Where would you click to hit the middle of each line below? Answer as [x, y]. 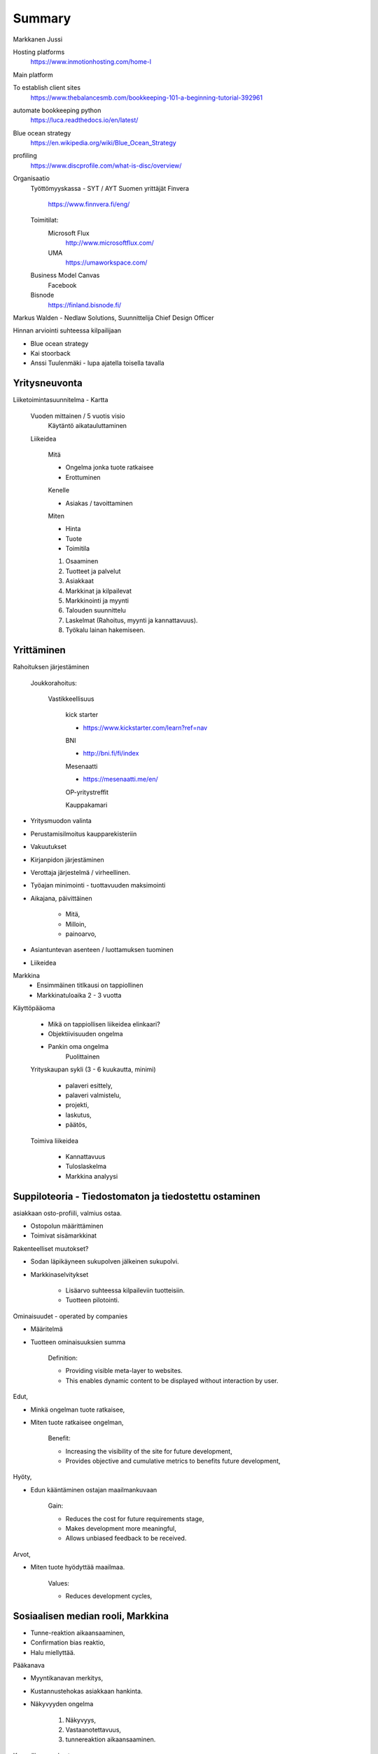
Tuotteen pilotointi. [92, 1300]
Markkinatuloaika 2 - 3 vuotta [79, 995]
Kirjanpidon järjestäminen [67, 859]
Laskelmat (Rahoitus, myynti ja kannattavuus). [132, 620]
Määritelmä [47, 1329]
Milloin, [76, 924]
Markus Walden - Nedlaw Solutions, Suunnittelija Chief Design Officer [113, 317]
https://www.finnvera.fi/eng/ [89, 204]
